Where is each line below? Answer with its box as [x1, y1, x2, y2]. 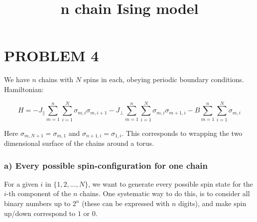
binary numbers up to [4, 198, 71, 209]
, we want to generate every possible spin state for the [88, 178, 253, 189]
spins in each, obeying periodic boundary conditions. [83, 74, 244, 85]
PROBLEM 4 [4, 45, 99, 66]
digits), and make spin [178, 198, 247, 209]
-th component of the [6, 188, 71, 199]
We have [4, 74, 30, 85]
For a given [4, 178, 38, 189]
